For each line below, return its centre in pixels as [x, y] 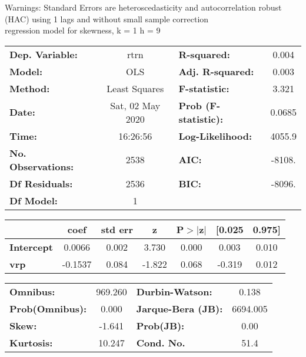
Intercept [31, 247]
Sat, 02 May [135, 105]
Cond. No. [161, 342]
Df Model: [34, 200]
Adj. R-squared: [216, 71]
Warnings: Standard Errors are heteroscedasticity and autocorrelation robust [143, 7]
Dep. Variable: [44, 54]
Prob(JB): [160, 325]
